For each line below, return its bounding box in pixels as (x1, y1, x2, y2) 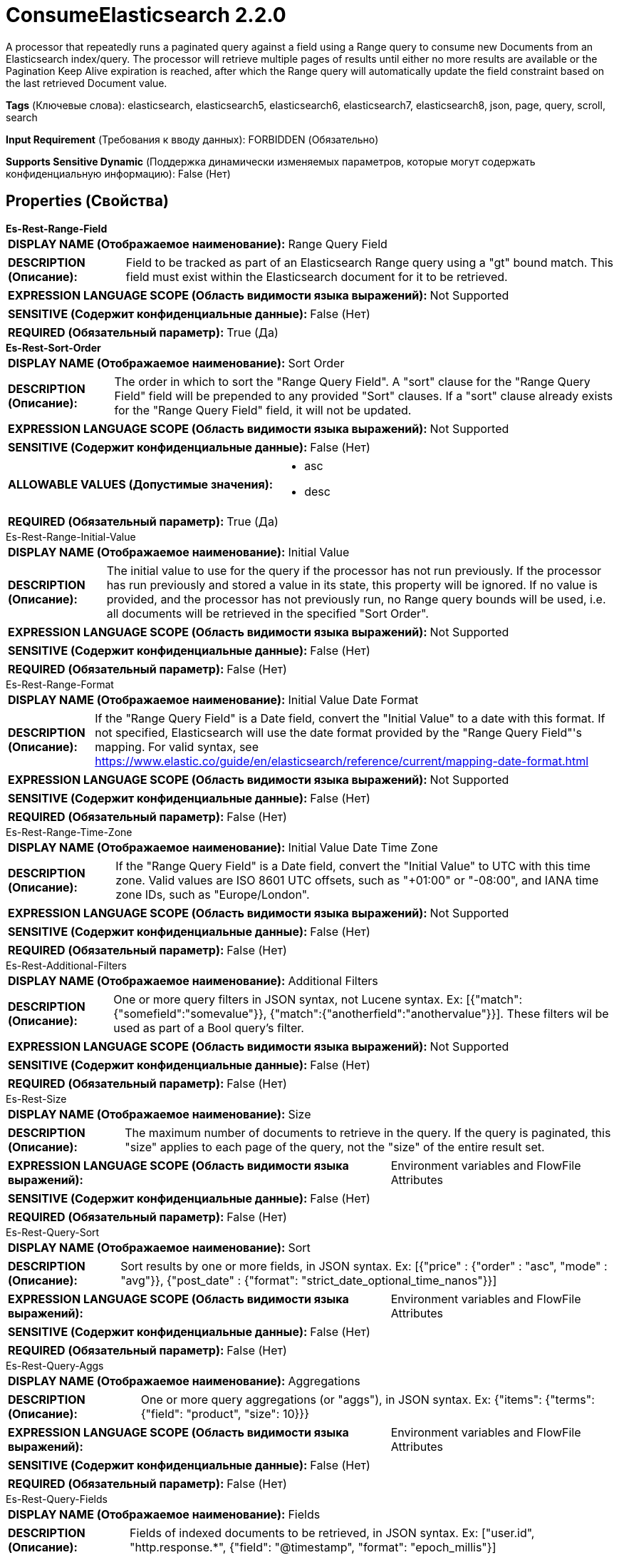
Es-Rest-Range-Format (6, 678, 114, 690)
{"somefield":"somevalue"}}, (113, 1006, 267, 1021)
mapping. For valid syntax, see (95, 739, 259, 754)
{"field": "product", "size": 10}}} (140, 1406, 309, 1421)
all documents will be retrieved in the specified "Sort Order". (106, 606, 429, 621)
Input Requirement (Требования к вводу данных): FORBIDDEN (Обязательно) (6, 133, 379, 146)
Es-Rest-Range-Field (6, 222, 108, 235)
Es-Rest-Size (6, 1092, 67, 1105)
